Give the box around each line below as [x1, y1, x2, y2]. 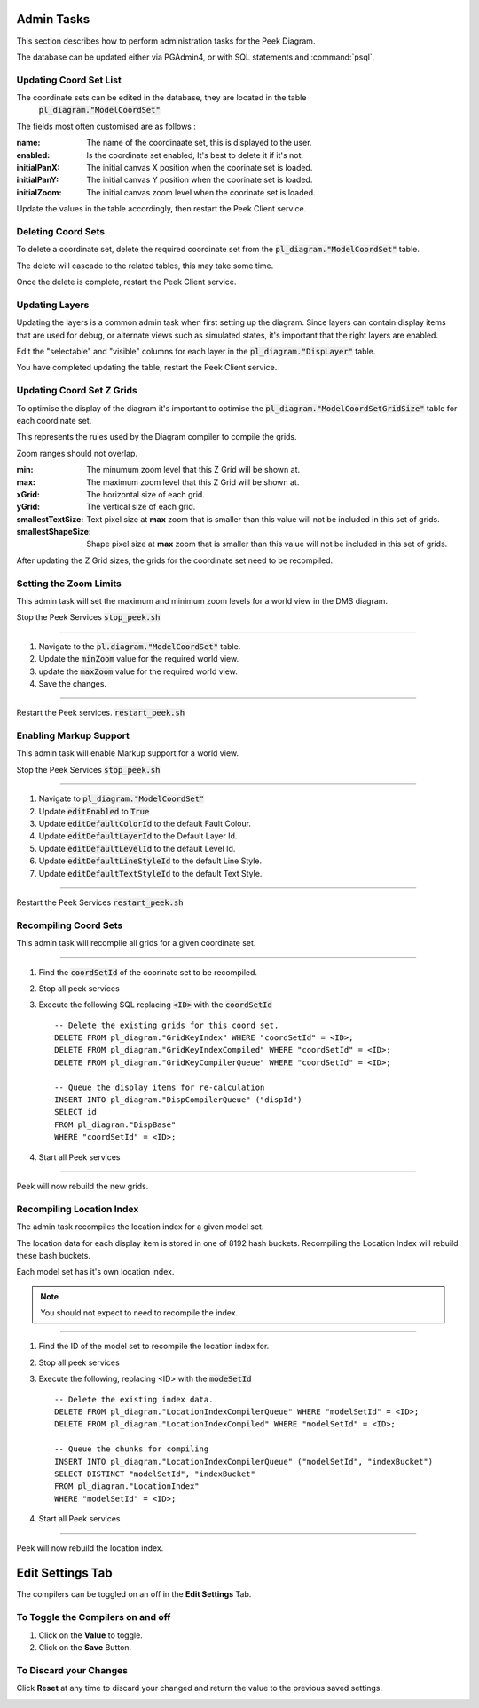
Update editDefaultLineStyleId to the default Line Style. [38, 855, 263, 866]
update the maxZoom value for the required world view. [38, 666, 239, 677]
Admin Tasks [16, 12, 90, 27]
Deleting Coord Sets [16, 225, 106, 237]
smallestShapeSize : [16, 527, 92, 537]
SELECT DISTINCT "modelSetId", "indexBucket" [54, 1468, 256, 1479]
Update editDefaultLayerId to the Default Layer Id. [38, 830, 238, 841]
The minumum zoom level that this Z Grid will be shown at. [86, 465, 301, 475]
